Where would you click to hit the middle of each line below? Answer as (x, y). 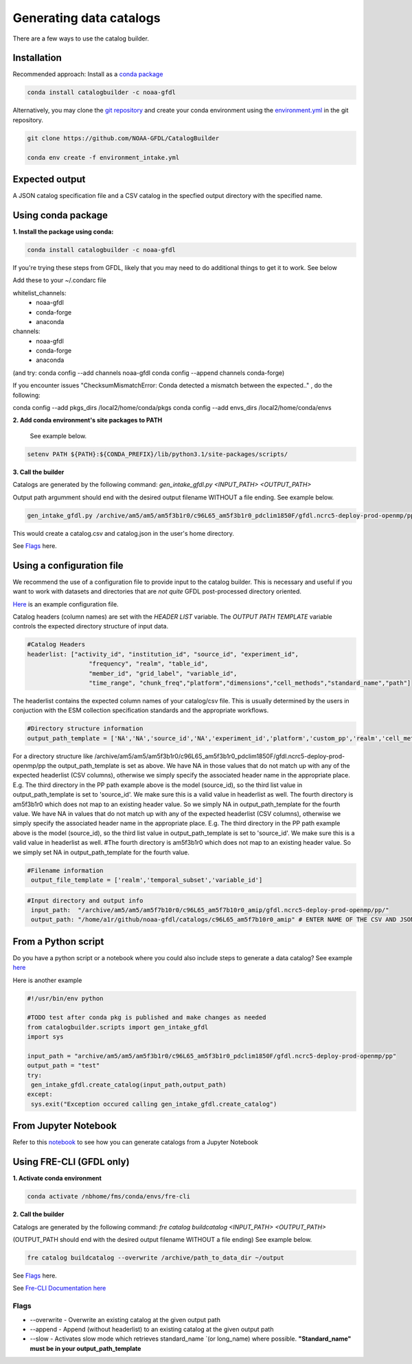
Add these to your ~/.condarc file (59, 280)
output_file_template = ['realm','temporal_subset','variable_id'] (147, 880)
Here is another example (47, 980)
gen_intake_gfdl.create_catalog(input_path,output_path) (129, 1085)
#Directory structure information (85, 729)
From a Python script (58, 941)
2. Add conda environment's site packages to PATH (88, 420)
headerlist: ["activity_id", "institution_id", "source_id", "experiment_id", (163, 654)
